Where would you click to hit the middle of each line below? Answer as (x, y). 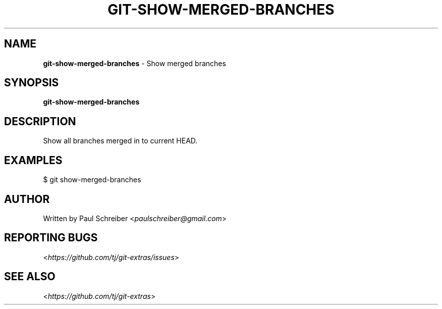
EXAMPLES (33, 160)
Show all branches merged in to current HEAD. (120, 141)
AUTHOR (27, 199)
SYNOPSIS (32, 83)
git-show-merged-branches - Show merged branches (134, 63)
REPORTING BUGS (51, 238)
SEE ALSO (30, 277)
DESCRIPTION (40, 121)
